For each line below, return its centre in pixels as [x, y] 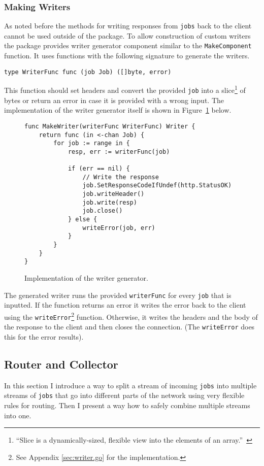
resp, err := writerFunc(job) [119, 152]
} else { [82, 220]
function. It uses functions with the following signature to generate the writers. [127, 56]
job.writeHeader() [113, 194]
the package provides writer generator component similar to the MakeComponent [128, 45]
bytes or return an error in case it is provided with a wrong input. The [114, 100]
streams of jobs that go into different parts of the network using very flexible [124, 395]
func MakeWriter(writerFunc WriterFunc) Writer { [110, 126]
